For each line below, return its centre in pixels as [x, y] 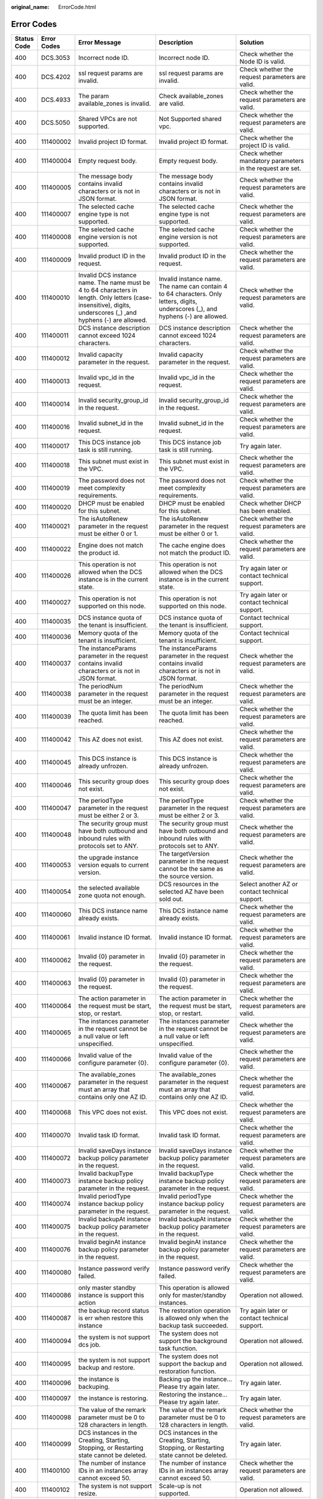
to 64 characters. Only [191, 294]
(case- [143, 297]
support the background [193, 1341]
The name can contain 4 [193, 286]
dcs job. [89, 1344]
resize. [88, 1493]
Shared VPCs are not [108, 119]
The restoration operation [195, 1310]
